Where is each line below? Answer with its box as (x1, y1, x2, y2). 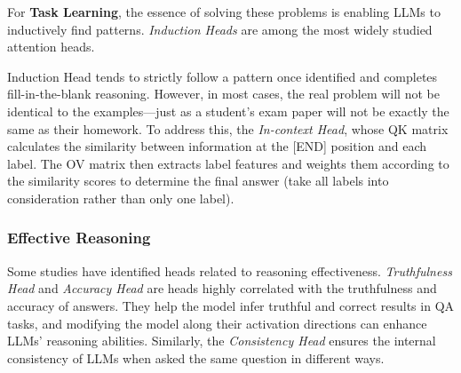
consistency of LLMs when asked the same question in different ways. (7, 348, 385, 367)
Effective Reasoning (7, 226, 151, 249)
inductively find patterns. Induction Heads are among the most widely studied (7, 20, 433, 38)
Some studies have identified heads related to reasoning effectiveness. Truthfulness (7, 261, 452, 280)
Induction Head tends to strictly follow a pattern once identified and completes (7, 67, 438, 85)
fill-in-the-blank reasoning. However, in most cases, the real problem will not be (7, 84, 440, 103)
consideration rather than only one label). (7, 188, 234, 207)
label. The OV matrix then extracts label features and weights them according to (7, 154, 449, 172)
